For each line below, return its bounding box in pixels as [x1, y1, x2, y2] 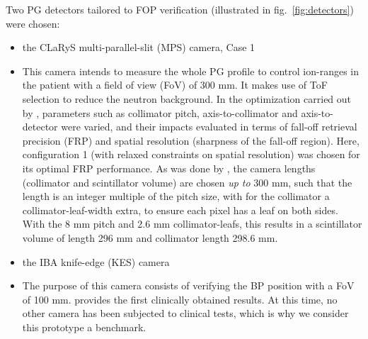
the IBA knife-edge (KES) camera [22, 254, 170, 269]
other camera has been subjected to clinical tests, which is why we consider [22, 306, 349, 321]
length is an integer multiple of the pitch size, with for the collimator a [22, 189, 330, 204]
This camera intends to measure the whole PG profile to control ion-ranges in [22, 63, 360, 78]
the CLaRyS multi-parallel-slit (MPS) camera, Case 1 [22, 40, 255, 55]
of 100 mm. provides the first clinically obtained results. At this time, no [22, 291, 338, 306]
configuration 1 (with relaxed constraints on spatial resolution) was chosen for [22, 147, 360, 162]
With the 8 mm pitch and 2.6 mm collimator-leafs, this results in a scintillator [22, 216, 362, 231]
